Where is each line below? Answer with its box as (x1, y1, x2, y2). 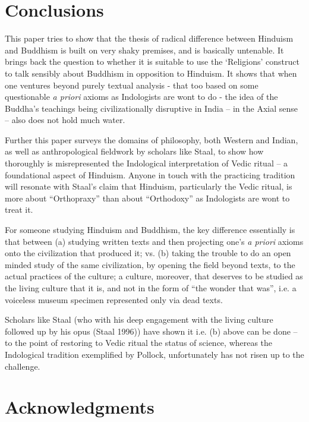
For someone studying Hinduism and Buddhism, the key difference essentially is (5, 223, 295, 236)
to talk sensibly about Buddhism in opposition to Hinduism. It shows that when (5, 67, 297, 79)
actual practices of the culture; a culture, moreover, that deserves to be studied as (5, 270, 303, 282)
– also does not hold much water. (5, 114, 125, 126)
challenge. (5, 360, 40, 372)
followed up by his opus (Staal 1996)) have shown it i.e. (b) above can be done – (5, 325, 298, 337)
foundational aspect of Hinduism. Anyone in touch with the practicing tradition (5, 168, 295, 181)
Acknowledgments (5, 395, 154, 419)
